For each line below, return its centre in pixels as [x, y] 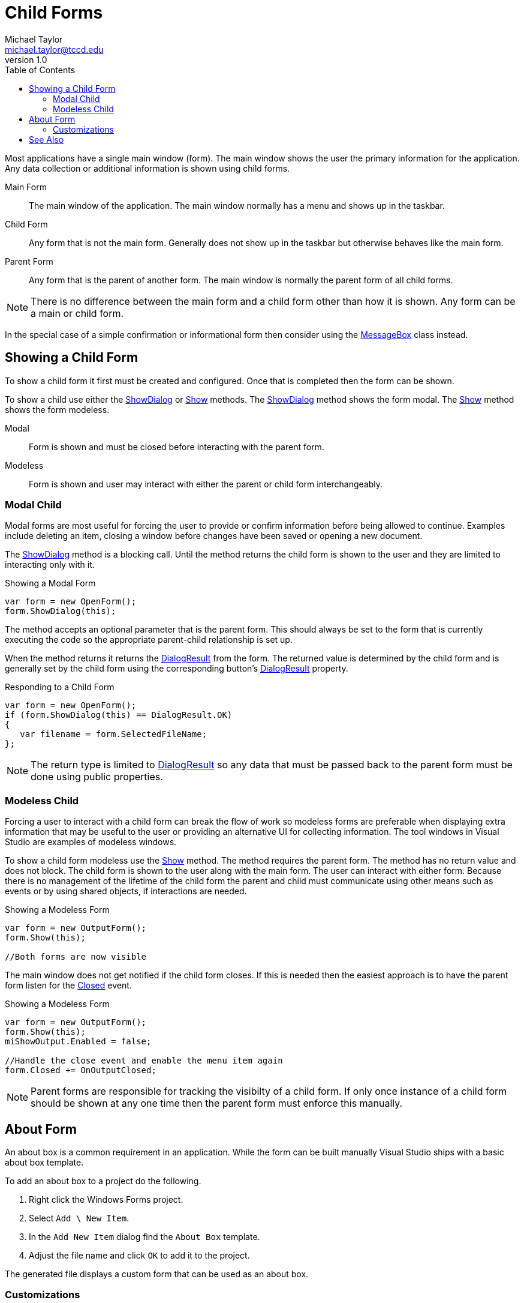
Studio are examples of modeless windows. [91, 842]
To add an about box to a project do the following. [103, 1181]
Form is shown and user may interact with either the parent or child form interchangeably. [206, 484]
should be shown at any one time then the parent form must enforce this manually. [217, 1103]
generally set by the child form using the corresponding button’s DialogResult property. [177, 669]
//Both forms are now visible [76, 957]
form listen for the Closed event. [68, 986]
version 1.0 [26, 59]
